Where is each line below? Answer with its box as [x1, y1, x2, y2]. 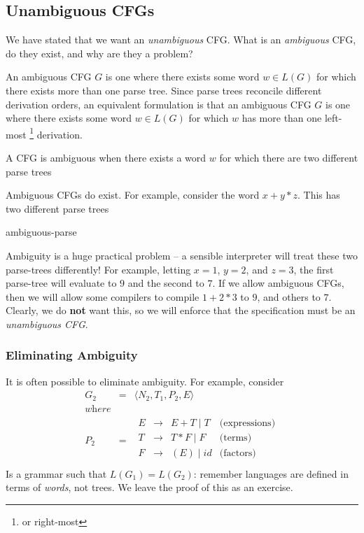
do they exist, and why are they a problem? [6, 45, 193, 60]
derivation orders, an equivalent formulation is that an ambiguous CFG [6, 97, 311, 111]
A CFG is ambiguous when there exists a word [6, 150, 206, 165]
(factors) [219, 448, 256, 458]
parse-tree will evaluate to [6, 276, 117, 290]
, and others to [257, 289, 321, 304]
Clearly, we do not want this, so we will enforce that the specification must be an [6, 303, 356, 318]
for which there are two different [219, 150, 358, 165]
